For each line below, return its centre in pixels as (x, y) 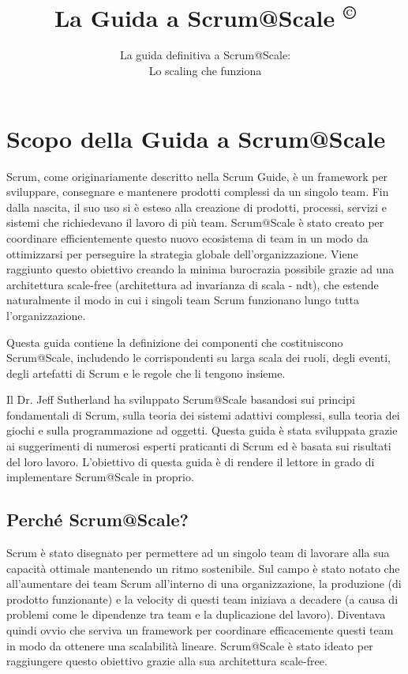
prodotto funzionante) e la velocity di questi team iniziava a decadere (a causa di (202, 599)
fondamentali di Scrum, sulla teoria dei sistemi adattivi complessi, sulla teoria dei (203, 414)
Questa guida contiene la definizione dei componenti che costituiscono (175, 342)
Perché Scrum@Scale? (97, 520)
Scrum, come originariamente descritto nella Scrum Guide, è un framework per (197, 176)
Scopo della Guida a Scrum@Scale (196, 138)
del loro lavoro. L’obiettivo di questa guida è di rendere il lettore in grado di (191, 461)
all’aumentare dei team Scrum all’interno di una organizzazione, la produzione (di (204, 584)
